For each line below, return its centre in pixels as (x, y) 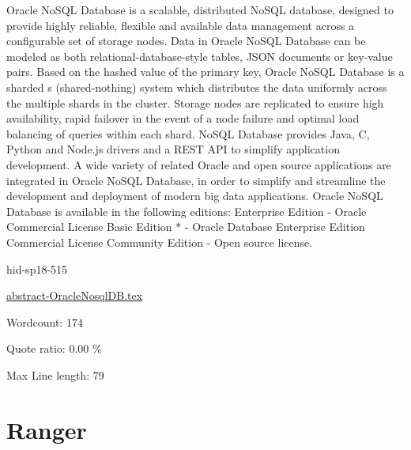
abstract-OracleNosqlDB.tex (75, 295)
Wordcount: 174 (45, 321)
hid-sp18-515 (37, 268)
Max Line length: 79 (55, 374)
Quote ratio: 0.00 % (54, 348)
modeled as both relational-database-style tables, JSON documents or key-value (200, 56)
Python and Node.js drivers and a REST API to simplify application (173, 149)
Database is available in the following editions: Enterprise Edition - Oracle (187, 211)
